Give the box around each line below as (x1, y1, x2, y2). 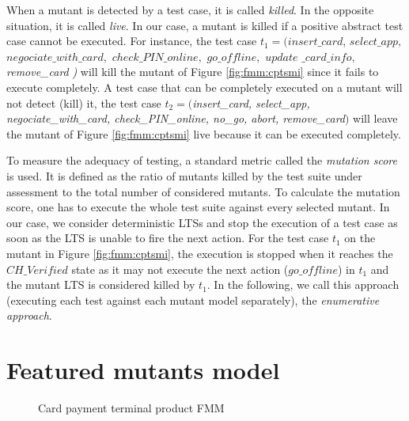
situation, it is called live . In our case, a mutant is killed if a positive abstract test (6, 17, 403, 33)
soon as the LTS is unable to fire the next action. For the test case (6, 229, 329, 246)
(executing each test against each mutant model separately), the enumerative (6, 291, 380, 308)
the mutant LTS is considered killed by (6, 276, 195, 293)
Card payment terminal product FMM (38, 400, 225, 415)
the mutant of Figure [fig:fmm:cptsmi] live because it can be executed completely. (6, 125, 401, 142)
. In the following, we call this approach (206, 276, 400, 293)
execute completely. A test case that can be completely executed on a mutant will (6, 78, 403, 95)
